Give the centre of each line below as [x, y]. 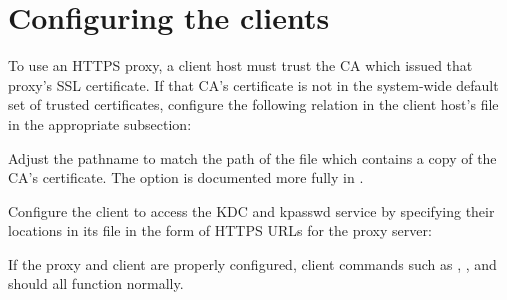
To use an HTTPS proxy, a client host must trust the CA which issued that [240, 65]
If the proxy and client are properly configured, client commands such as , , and [252, 263]
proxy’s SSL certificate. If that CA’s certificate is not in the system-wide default [253, 84]
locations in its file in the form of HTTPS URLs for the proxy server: [220, 230]
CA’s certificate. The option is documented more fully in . [186, 177]
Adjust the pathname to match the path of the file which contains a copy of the [252, 157]
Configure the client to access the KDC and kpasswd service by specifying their [251, 210]
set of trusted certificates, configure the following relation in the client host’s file [253, 104]
